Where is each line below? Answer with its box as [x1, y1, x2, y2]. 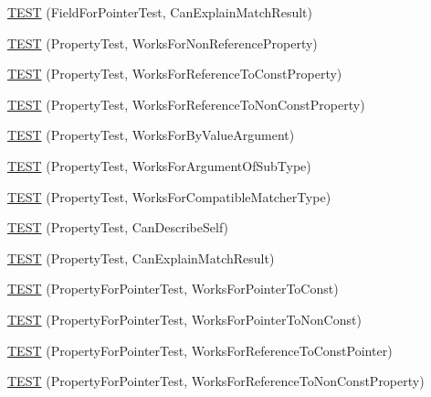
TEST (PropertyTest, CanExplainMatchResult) [7, 248, 275, 267]
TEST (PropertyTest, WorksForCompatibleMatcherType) [7, 187, 331, 206]
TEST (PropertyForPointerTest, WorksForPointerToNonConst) [7, 309, 362, 328]
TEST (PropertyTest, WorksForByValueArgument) [7, 125, 295, 145]
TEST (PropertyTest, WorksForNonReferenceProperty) [7, 33, 318, 52]
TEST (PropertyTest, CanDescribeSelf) [7, 218, 229, 237]
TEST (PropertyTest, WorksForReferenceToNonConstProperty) [7, 94, 365, 113]
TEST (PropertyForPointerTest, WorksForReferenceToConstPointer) [7, 340, 393, 359]
